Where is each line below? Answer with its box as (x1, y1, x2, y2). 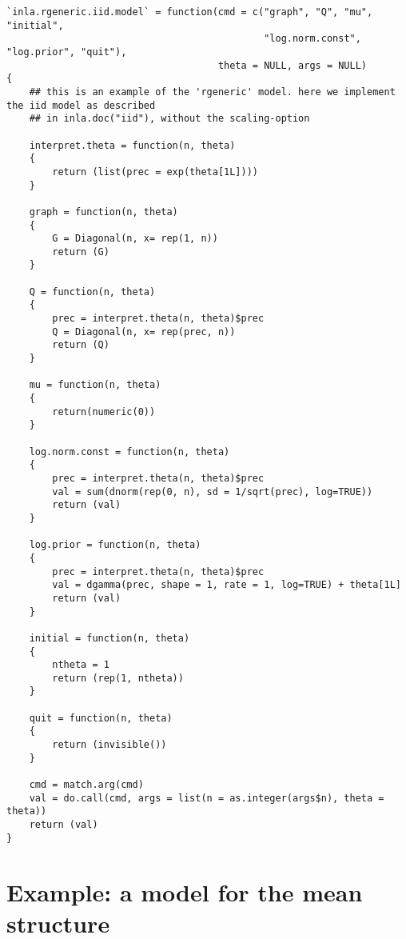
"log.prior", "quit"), (6, 46, 127, 58)
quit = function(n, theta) (29, 712, 173, 724)
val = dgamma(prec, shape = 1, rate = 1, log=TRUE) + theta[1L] (52, 579, 401, 591)
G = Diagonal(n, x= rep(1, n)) (52, 233, 218, 245)
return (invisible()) (52, 739, 167, 751)
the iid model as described (6, 99, 156, 111)
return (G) (52, 246, 109, 258)
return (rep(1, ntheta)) (52, 672, 184, 684)
